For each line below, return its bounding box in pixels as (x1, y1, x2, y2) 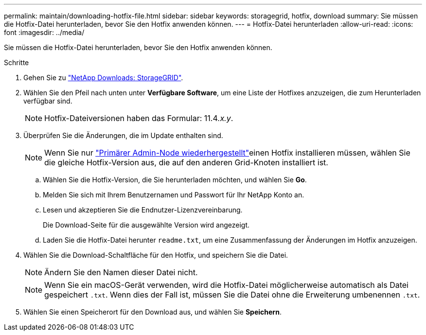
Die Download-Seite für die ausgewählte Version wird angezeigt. (43, 221, 250, 229)
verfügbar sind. (23, 97, 72, 105)
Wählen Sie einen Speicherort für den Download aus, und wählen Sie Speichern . (23, 308, 282, 316)
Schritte (4, 58, 29, 67)
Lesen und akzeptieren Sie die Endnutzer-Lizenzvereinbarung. (43, 206, 243, 214)
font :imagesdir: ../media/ (4, 28, 85, 36)
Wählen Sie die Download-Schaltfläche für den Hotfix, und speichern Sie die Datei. (23, 251, 288, 259)
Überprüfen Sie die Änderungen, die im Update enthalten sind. (23, 131, 223, 140)
